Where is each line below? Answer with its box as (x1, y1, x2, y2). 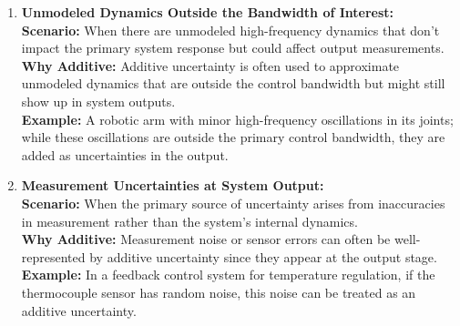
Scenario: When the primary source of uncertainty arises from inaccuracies (21, 193, 445, 212)
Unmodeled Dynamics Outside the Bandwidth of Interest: (21, 3, 394, 21)
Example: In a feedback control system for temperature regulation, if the (21, 265, 435, 284)
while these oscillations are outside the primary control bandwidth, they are (21, 127, 445, 147)
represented (21, 247, 86, 266)
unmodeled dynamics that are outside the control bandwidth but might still (21, 74, 445, 93)
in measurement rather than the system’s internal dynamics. (21, 211, 358, 230)
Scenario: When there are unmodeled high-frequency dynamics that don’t (21, 20, 440, 39)
